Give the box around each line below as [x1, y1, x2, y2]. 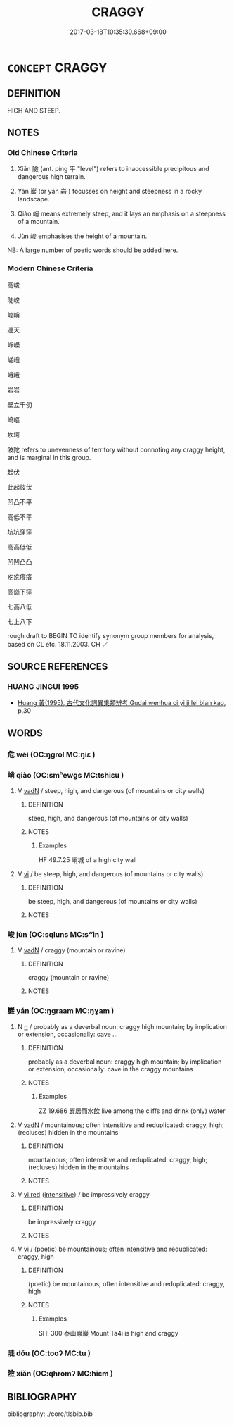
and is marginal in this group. [7, 453, 91, 461]
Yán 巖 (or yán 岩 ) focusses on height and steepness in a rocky [17, 187, 202, 196]
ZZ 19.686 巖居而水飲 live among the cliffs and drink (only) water [38, 1107, 226, 1115]
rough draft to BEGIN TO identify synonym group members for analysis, [7, 631, 214, 640]
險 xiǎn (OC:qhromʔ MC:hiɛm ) [7, 1369, 114, 1379]
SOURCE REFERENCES [7, 661, 108, 673]
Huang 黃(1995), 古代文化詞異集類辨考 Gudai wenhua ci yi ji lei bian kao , [17, 699, 226, 707]
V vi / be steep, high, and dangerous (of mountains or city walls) [17, 870, 204, 878]
